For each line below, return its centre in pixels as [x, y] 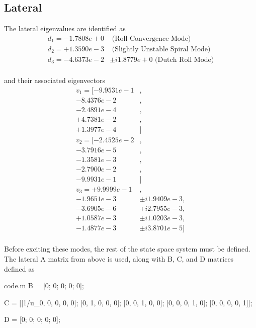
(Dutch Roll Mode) [185, 60]
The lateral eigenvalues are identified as [65, 28]
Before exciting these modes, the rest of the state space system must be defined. [127, 249]
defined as [19, 268]
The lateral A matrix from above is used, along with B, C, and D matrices [119, 259]
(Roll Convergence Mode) [151, 38]
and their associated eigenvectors [55, 80]
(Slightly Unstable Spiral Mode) [161, 49]
